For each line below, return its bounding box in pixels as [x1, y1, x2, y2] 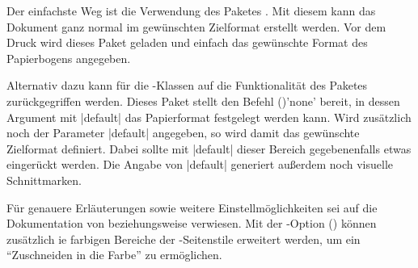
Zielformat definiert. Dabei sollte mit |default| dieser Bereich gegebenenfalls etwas [6, 140, 412, 157]
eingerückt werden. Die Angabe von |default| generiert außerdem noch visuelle [6, 156, 394, 173]
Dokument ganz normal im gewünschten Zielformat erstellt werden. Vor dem [6, 18, 386, 35]
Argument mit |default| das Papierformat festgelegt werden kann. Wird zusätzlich [6, 108, 412, 125]
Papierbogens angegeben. [6, 49, 131, 66]
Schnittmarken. [6, 171, 82, 188]
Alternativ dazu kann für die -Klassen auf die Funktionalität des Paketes [6, 77, 368, 94]
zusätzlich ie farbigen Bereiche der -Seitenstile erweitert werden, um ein [6, 230, 361, 247]
